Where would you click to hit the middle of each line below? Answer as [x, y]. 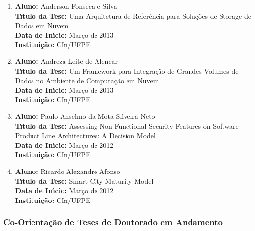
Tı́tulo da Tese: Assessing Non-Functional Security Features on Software [127, 126]
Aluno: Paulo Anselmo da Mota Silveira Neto [85, 116]
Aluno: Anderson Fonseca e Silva [66, 6]
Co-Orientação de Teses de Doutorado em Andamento [113, 222]
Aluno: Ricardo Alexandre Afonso [67, 171]
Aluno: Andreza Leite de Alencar [66, 61]
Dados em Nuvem [42, 25]
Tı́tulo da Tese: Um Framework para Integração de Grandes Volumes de [127, 71]
